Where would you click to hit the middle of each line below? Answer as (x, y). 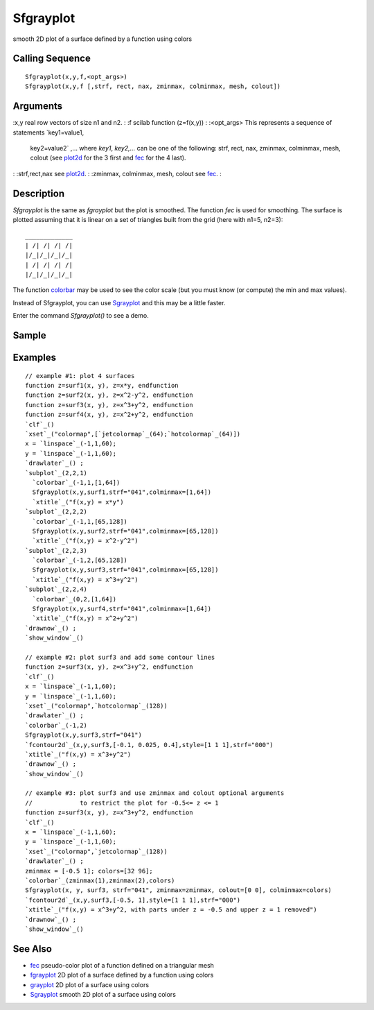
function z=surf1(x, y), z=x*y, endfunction (102, 386)
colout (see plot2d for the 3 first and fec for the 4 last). (108, 158)
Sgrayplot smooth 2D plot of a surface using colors (103, 994)
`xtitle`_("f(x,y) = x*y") (78, 502)
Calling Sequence (52, 59)
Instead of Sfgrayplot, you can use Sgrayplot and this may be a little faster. (119, 302)
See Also (32, 949)
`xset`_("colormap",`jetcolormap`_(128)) (96, 851)
